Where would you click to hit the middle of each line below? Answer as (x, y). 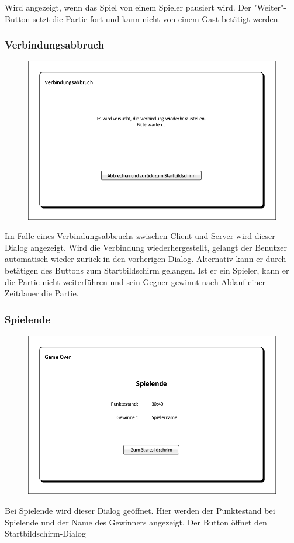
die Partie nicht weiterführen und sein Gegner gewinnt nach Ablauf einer (135, 281)
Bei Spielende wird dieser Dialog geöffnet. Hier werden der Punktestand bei (140, 510)
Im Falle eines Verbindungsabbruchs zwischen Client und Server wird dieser (140, 236)
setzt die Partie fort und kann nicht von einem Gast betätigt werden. (157, 18)
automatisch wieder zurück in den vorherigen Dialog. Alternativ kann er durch (146, 259)
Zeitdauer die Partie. (42, 293)
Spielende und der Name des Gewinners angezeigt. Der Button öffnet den (136, 522)
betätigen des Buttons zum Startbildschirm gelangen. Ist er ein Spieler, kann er (147, 270)
